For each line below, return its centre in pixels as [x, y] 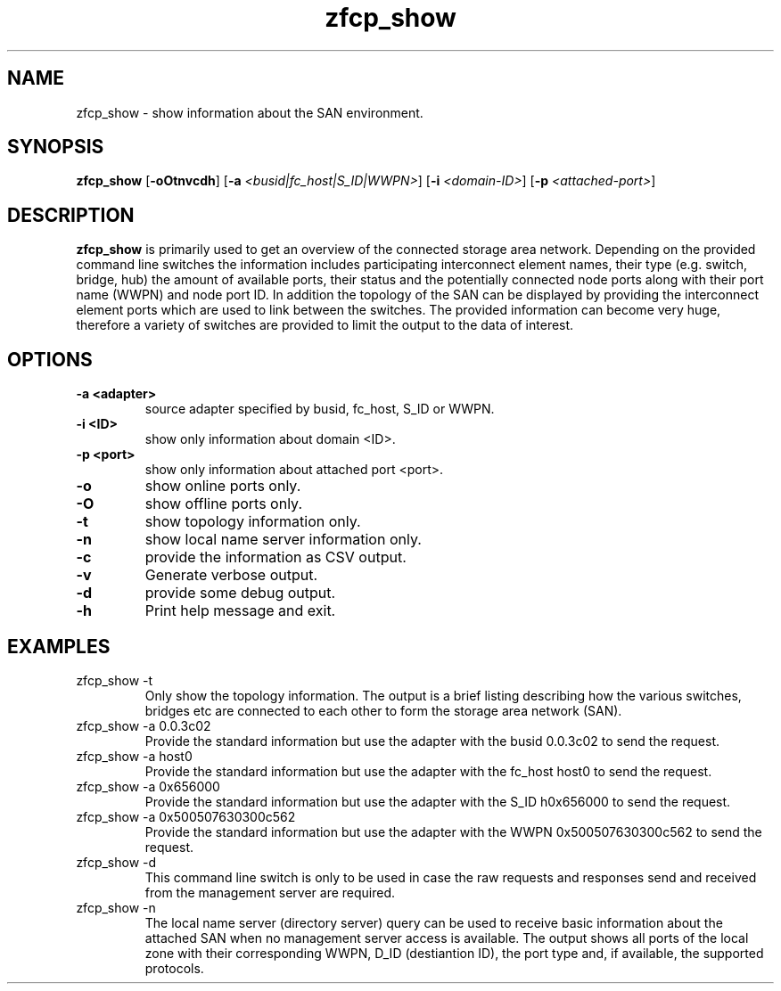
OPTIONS [50, 359]
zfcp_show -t [115, 680]
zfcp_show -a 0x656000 [148, 786]
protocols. [174, 968]
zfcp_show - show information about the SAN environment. [250, 112]
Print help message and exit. [240, 611]
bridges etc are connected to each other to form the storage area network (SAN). [383, 710]
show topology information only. [253, 522]
